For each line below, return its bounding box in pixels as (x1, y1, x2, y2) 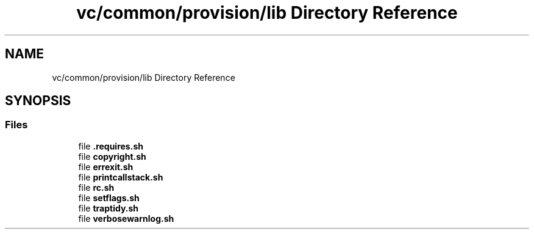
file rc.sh (78, 182, 115, 193)
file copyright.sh (78, 151, 146, 162)
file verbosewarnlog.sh (78, 213, 174, 224)
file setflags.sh (78, 192, 140, 203)
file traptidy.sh (78, 202, 139, 213)
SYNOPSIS (5, 93, 71, 109)
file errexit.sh (78, 161, 133, 172)
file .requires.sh (78, 140, 143, 151)
